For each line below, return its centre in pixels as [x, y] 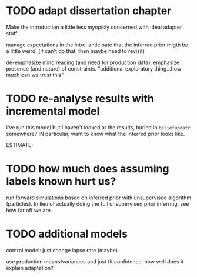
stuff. [12, 33]
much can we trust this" [35, 75]
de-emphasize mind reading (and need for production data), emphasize [93, 62]
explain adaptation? [30, 268]
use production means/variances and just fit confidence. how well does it [95, 261]
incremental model [53, 111]
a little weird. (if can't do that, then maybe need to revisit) [76, 51]
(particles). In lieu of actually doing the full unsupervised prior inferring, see [98, 203]
